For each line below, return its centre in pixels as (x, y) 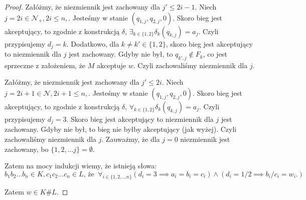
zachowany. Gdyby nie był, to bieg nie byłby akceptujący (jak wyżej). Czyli (121, 129)
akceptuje (111, 65)
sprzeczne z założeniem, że (45, 65)
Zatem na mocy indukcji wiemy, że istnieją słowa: (81, 166)
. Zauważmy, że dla (131, 139)
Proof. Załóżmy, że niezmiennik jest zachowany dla (82, 7)
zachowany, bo (27, 149)
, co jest (215, 54)
